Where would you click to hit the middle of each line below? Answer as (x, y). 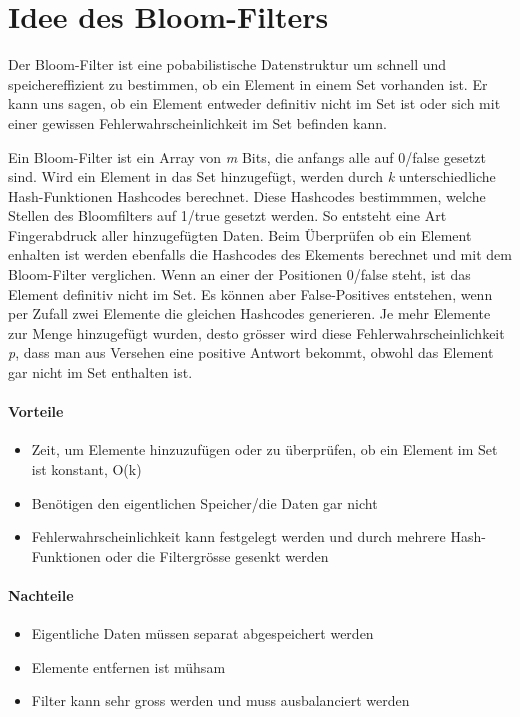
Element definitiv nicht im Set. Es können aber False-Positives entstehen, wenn (250, 293)
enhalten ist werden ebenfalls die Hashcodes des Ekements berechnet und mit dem (260, 254)
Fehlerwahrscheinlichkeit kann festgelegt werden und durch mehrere (238, 536)
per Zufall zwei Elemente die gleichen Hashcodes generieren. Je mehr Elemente (249, 313)
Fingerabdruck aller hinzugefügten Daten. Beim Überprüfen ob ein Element (240, 234)
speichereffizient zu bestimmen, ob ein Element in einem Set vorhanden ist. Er (248, 83)
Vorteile (36, 411)
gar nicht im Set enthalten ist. (100, 372)
